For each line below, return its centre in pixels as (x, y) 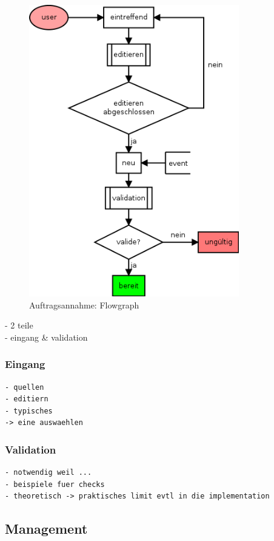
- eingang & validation (46, 337)
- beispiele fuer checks (55, 484)
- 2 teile (19, 325)
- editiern (27, 399)
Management (46, 529)
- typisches (29, 411)
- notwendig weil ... (48, 473)
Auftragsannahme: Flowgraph (84, 305)
